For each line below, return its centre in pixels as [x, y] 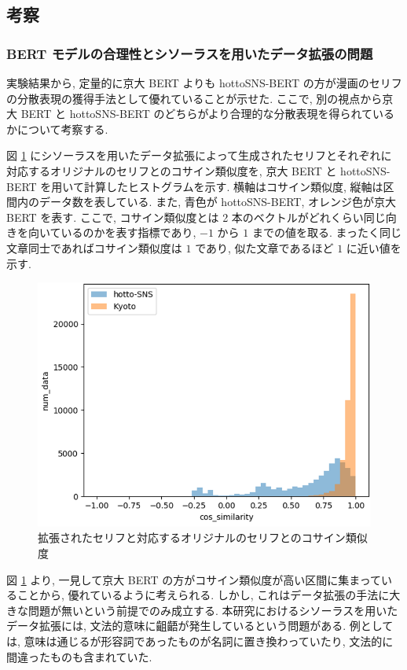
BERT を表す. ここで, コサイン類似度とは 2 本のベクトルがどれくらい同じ [196, 217]
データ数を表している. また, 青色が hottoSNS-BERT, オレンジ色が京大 [218, 202]
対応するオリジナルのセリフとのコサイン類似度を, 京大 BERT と [172, 170]
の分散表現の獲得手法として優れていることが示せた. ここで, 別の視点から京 [200, 98]
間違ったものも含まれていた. [79, 656]
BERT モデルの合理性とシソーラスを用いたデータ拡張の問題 [190, 53]
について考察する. [62, 129]
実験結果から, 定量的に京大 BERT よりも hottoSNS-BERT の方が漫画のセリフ [204, 83]
